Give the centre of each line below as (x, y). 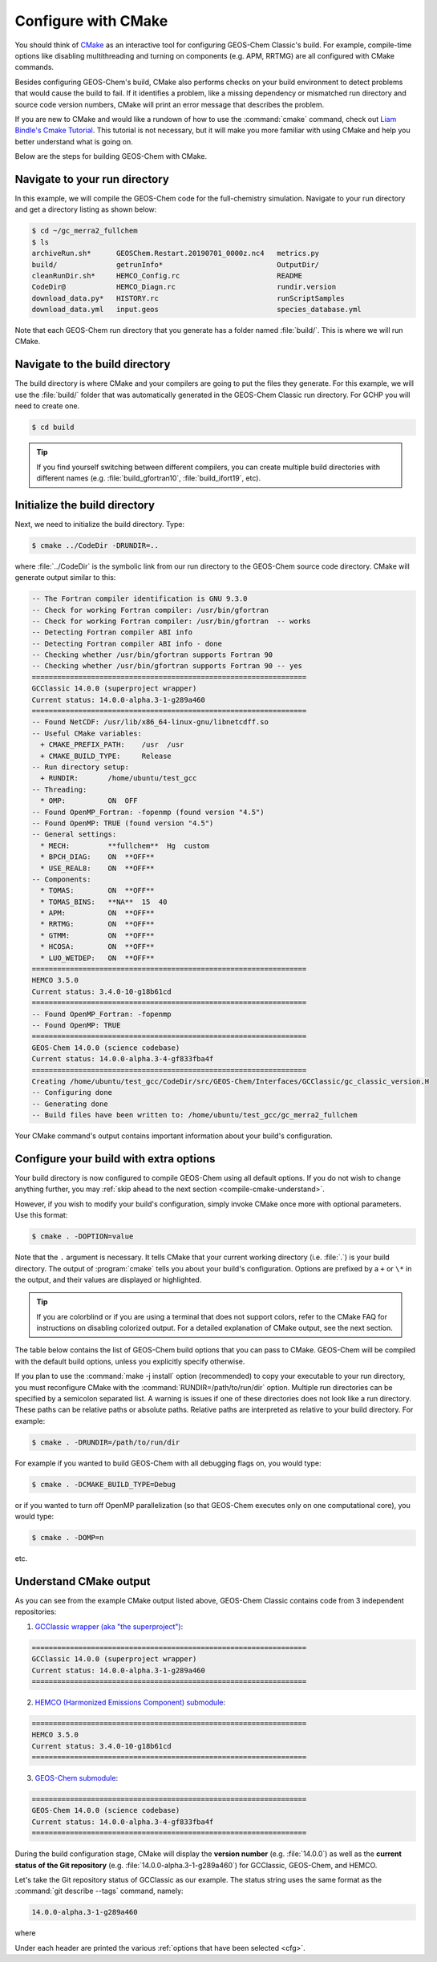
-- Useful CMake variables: (87, 733)
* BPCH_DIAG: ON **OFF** (98, 857)
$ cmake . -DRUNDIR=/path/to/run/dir (106, 1442)
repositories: (36, 1611)
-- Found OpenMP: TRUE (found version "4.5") (123, 823)
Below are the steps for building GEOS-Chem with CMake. (111, 156)
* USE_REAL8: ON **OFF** (98, 868)
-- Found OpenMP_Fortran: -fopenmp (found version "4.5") (148, 812)
